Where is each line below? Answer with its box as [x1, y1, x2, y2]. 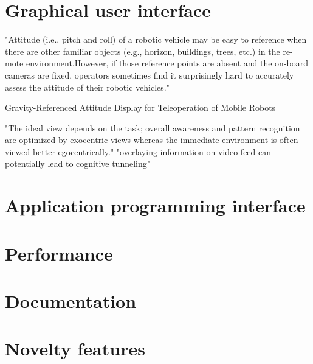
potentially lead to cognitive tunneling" [5, 157, 150, 170]
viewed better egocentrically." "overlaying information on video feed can [5, 145, 272, 158]
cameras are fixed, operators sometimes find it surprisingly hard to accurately [5, 68, 294, 81]
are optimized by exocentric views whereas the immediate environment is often [5, 133, 298, 146]
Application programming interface [5, 193, 306, 218]
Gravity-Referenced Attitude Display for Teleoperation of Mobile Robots [5, 101, 276, 114]
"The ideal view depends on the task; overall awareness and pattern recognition [5, 121, 300, 134]
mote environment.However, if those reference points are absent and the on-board [5, 57, 308, 69]
